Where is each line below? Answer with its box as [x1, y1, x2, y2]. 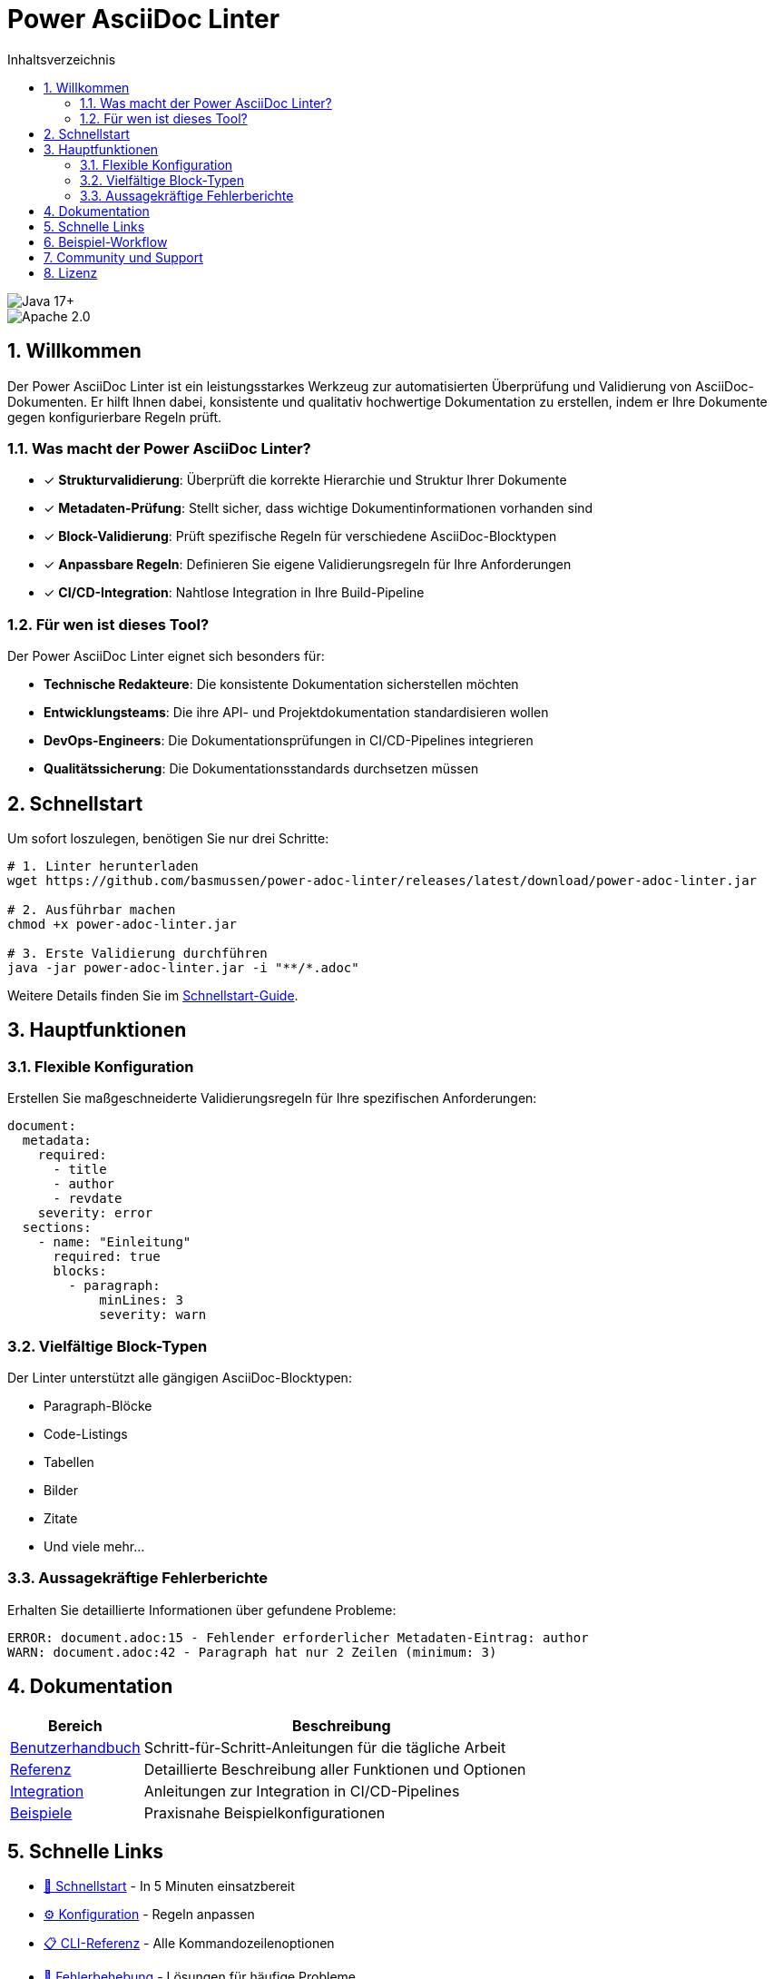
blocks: [53, 1264, 107, 1279]
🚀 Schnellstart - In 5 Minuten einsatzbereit [44, 1878, 295, 1895]
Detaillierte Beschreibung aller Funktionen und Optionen [143, 1759, 526, 1778]
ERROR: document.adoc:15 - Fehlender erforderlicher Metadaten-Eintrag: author [7, 1629, 589, 1645]
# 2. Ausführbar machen [7, 901, 176, 917]
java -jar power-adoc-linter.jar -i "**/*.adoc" [7, 960, 359, 975]
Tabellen [44, 1453, 94, 1470]
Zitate [44, 1510, 78, 1526]
